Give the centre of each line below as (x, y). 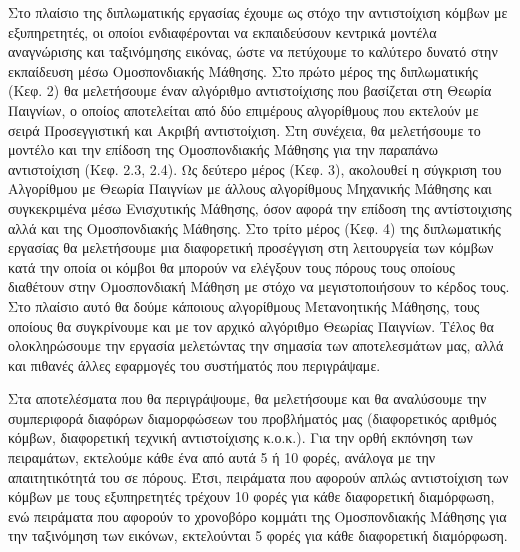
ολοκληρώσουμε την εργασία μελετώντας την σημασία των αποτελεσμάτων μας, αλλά (256, 345)
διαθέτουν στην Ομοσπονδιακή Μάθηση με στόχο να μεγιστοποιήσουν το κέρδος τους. (259, 286)
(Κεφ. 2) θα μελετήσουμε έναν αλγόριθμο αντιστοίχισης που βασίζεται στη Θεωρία (250, 90)
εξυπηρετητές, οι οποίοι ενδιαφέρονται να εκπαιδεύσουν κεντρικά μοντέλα (222, 31)
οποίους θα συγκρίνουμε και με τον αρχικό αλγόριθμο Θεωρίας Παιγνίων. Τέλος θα (251, 325)
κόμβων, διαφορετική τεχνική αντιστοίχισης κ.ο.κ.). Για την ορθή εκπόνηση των (240, 437)
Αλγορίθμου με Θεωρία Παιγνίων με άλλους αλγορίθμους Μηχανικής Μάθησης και (250, 188)
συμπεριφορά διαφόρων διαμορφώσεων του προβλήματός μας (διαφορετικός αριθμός (252, 417)
